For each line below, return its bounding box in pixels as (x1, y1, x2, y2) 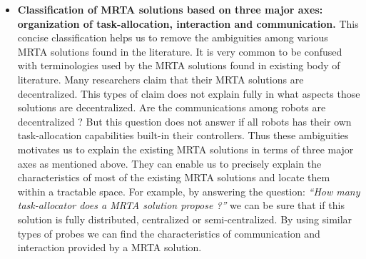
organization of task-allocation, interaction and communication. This (17, 16, 359, 31)
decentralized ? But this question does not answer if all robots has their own (17, 113, 352, 128)
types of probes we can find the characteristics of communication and (17, 225, 320, 240)
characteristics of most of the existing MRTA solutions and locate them (17, 170, 330, 185)
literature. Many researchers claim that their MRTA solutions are (17, 71, 304, 86)
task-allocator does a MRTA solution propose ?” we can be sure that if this (17, 198, 345, 213)
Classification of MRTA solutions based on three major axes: (17, 2, 323, 16)
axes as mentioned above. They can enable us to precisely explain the (17, 156, 322, 171)
